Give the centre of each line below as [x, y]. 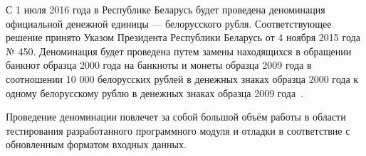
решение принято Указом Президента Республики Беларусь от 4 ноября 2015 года [183, 37]
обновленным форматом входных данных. [96, 144]
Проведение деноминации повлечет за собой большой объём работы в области [176, 117]
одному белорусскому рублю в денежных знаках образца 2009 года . [155, 93]
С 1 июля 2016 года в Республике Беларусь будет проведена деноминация [166, 9]
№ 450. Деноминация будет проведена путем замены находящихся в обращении [179, 51]
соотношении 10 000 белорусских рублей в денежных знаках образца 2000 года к [182, 78]
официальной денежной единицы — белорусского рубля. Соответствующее [169, 23]
